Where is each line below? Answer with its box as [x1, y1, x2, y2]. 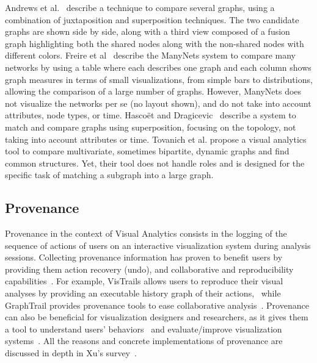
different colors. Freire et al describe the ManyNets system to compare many [5, 49, 296, 62]
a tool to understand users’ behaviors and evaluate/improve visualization [5, 322, 282, 335]
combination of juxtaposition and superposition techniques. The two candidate [5, 13, 299, 26]
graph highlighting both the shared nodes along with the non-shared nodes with [5, 37, 304, 49]
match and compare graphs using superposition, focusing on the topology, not [5, 120, 296, 133]
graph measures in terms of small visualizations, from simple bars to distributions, [5, 73, 313, 85]
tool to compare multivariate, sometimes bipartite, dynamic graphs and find [5, 145, 290, 157]
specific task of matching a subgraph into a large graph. [5, 168, 214, 181]
